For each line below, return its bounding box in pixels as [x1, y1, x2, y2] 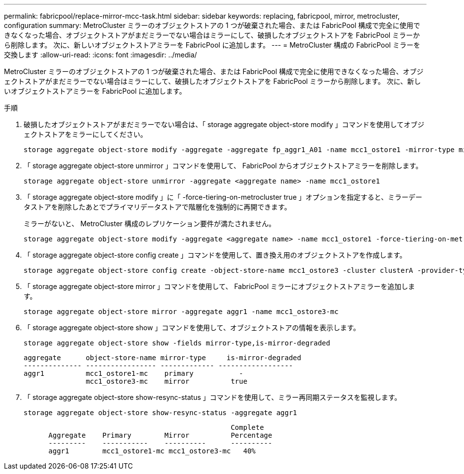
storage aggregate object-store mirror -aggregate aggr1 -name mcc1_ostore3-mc [24, 308, 339, 316]
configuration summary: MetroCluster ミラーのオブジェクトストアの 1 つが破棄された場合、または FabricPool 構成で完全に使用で [4, 21, 420, 29]
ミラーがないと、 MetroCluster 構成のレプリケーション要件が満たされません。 [24, 219, 276, 228]
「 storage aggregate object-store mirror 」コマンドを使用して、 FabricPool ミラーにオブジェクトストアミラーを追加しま [24, 282, 415, 290]
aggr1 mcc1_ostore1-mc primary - [24, 369, 243, 377]
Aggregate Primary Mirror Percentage [48, 431, 272, 439]
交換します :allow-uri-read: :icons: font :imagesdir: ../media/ [4, 51, 197, 59]
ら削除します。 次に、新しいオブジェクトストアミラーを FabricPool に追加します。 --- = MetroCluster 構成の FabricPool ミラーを [4, 41, 420, 49]
